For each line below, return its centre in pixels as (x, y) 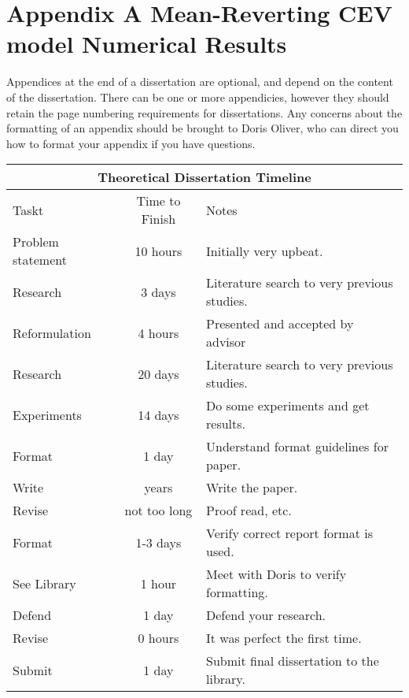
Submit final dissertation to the (293, 661)
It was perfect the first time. (284, 638)
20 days (158, 373)
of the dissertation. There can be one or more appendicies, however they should (198, 97)
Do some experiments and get (288, 406)
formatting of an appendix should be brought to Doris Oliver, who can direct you (203, 128)
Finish (158, 219)
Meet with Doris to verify (276, 574)
